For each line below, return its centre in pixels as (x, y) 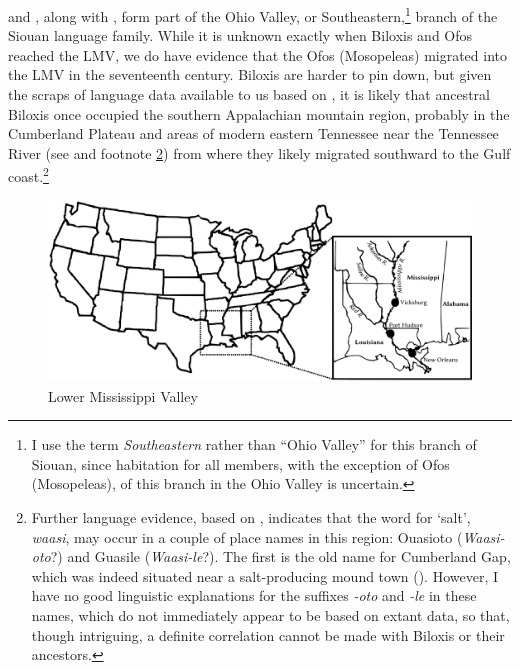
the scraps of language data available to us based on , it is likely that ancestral (249, 94)
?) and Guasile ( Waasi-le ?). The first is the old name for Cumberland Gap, (280, 556)
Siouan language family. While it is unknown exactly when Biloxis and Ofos (240, 35)
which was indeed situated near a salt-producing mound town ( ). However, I (265, 575)
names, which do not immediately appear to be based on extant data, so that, (270, 614)
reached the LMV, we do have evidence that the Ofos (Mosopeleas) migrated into (258, 54)
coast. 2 (28, 175)
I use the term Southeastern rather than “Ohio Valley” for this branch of (254, 444)
